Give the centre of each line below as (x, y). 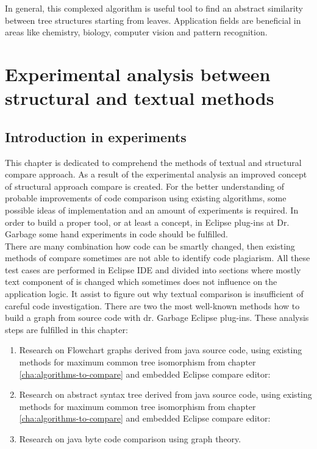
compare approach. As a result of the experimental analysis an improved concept (156, 174)
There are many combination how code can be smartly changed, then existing (150, 246)
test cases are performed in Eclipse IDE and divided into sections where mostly (153, 269)
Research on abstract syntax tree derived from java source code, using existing (166, 394)
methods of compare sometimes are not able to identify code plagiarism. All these (158, 258)
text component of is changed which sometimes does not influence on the (141, 282)
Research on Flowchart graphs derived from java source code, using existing (161, 350)
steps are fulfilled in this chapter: (66, 329)
